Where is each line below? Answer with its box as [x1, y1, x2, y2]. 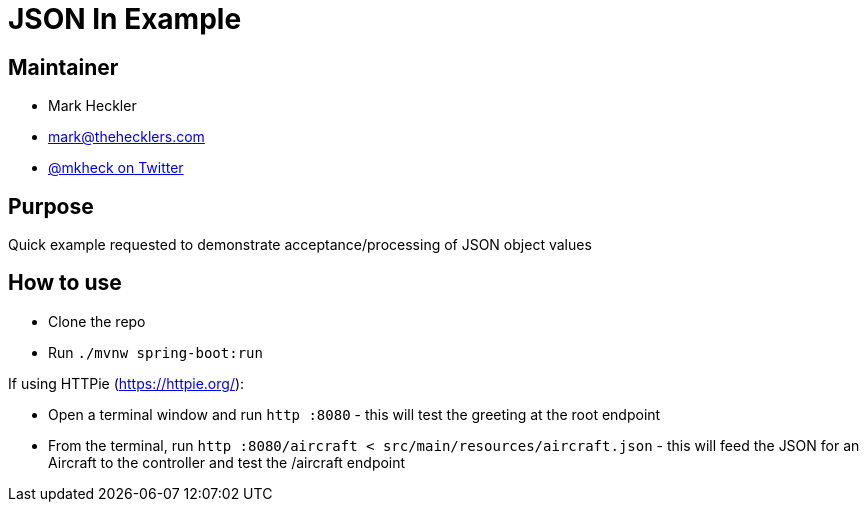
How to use [8, 270, 122, 296]
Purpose [8, 193, 94, 219]
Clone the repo [48, 312, 146, 330]
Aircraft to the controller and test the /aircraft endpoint [48, 453, 406, 471]
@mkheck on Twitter [48, 159, 184, 177]
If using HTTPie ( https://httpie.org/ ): [8, 374, 245, 392]
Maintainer [8, 54, 119, 80]
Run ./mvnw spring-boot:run [48, 343, 263, 361]
